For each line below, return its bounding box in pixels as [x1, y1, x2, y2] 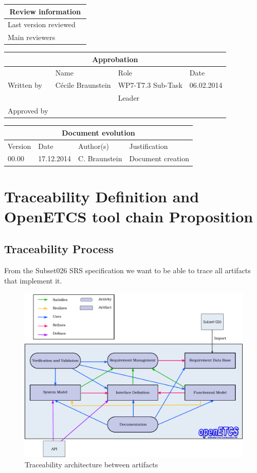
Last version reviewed [8, 19, 76, 30]
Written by [8, 80, 42, 90]
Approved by [8, 105, 48, 116]
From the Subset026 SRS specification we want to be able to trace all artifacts [4, 265, 251, 276]
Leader [118, 92, 140, 103]
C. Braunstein [78, 153, 122, 164]
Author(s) [78, 140, 109, 151]
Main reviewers [8, 32, 56, 43]
